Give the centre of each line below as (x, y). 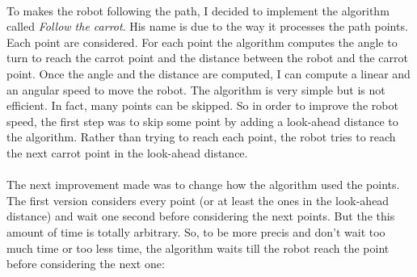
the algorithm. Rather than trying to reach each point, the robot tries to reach (201, 137)
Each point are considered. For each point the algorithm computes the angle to (202, 42)
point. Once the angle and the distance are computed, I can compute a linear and (208, 73)
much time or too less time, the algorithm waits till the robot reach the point (198, 248)
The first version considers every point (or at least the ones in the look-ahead (198, 200)
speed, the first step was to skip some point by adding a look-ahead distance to (202, 121)
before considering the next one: (86, 264)
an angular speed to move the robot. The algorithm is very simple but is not (196, 89)
